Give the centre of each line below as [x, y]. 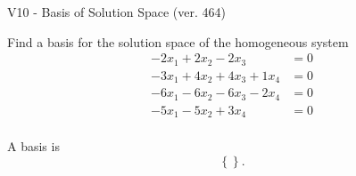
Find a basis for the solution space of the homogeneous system [178, 41]
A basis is [33, 146]
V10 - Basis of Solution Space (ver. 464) [116, 12]
